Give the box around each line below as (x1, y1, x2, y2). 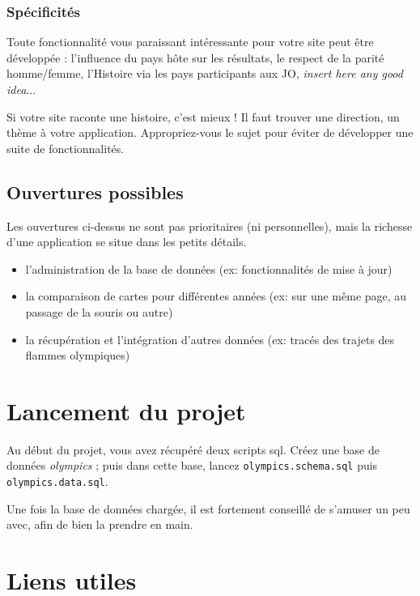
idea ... (6, 81, 36, 97)
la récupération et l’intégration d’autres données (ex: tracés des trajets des (25, 330, 395, 347)
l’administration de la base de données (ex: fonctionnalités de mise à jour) (25, 260, 392, 277)
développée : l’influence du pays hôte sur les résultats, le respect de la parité (6, 49, 384, 66)
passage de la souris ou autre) (25, 303, 173, 320)
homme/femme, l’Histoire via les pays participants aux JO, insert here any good (6, 65, 403, 82)
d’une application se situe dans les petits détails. (6, 233, 247, 250)
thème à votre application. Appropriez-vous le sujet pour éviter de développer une (6, 124, 414, 141)
